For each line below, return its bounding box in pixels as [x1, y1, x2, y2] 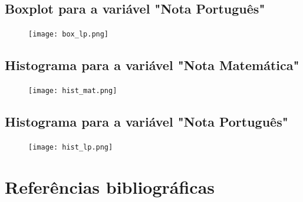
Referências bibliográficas [5, 174, 215, 198]
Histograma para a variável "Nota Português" [5, 112, 288, 131]
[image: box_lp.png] [28, 30, 109, 39]
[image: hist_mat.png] [28, 87, 117, 95]
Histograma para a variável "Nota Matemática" [5, 56, 299, 74]
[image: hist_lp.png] [28, 143, 113, 151]
